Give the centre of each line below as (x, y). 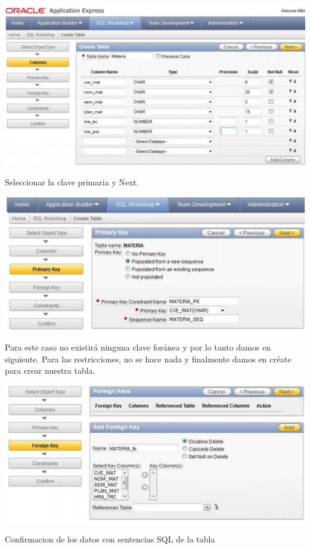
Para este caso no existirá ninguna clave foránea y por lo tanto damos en (138, 347)
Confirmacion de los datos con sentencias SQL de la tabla (110, 539)
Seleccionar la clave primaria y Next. (72, 182)
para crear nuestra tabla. (50, 370)
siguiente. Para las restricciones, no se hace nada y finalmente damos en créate (148, 359)
